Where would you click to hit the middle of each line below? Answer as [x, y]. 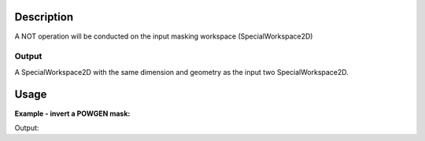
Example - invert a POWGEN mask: [72, 113]
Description [44, 17]
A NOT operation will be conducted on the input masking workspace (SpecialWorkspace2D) [164, 36]
